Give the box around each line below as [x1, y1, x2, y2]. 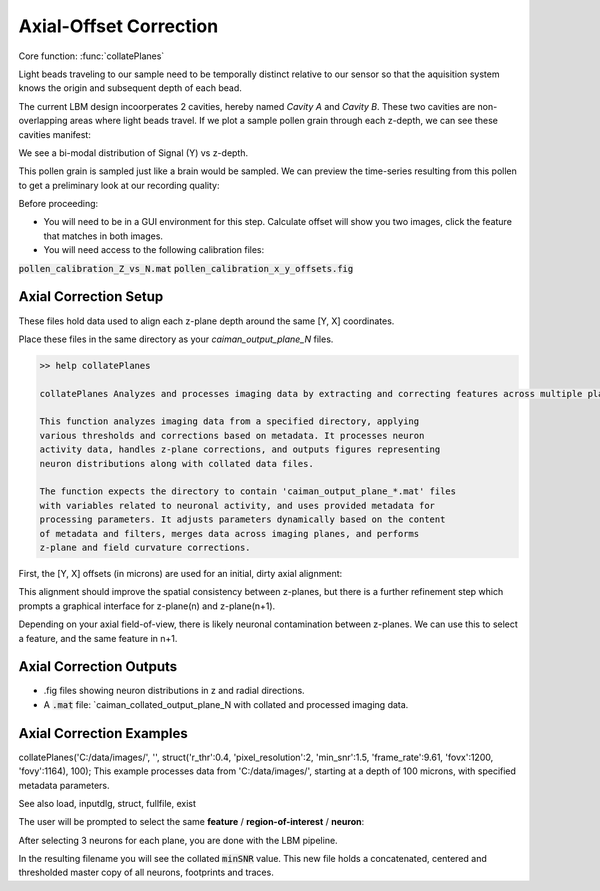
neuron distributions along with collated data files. [39, 458, 314, 469]
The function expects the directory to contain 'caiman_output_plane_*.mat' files [39, 486, 457, 497]
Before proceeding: [18, 198, 99, 210]
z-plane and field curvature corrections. [39, 541, 251, 553]
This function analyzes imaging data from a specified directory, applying [39, 416, 420, 427]
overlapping [18, 115, 69, 127]
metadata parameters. [18, 779, 110, 791]
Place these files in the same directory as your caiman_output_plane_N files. [18, 333, 334, 345]
